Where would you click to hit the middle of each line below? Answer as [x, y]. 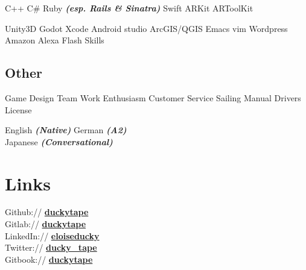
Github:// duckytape [47, 212]
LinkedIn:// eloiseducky [52, 235]
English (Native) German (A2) [66, 130]
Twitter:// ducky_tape [51, 247]
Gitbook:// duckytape [49, 259]
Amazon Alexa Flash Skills [55, 40]
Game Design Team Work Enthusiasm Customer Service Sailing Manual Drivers [153, 97]
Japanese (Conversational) [59, 141]
